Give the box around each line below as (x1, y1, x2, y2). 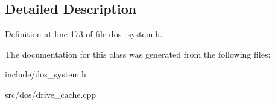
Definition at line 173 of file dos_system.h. (5, 28, 162, 40)
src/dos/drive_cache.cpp (5, 88, 96, 100)
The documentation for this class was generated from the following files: (5, 47, 271, 60)
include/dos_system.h (5, 68, 86, 80)
